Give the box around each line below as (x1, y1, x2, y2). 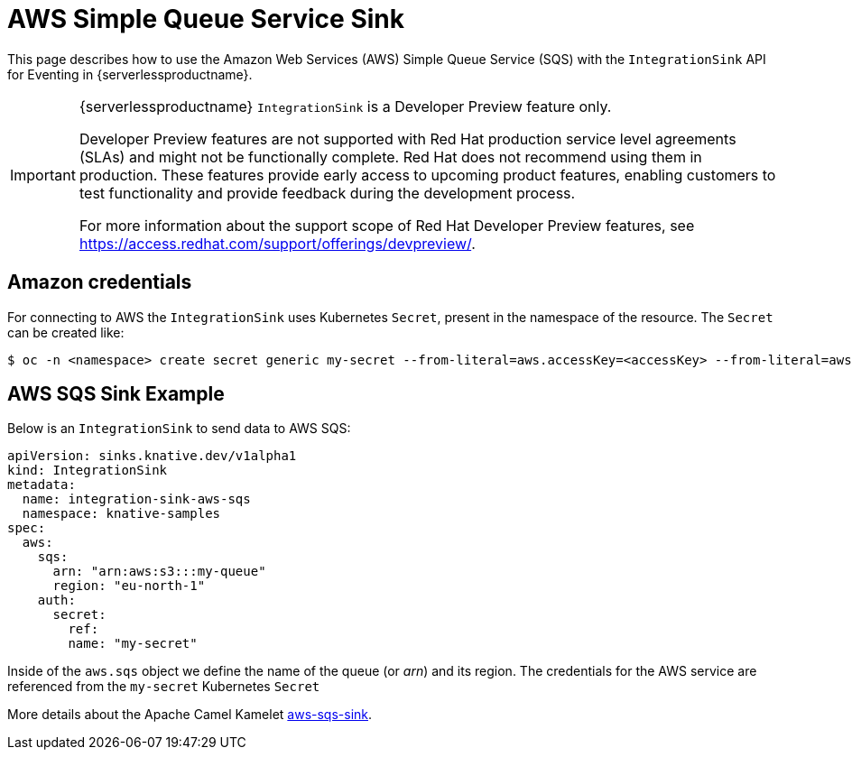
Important (10, 165, 76, 184)
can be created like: (7, 324, 125, 340)
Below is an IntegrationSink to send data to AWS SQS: (7, 420, 351, 437)
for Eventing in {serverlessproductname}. (7, 66, 253, 82)
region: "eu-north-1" (52, 578, 206, 594)
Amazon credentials (7, 271, 192, 294)
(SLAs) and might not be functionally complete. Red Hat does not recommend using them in (79, 147, 702, 166)
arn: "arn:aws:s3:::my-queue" (52, 564, 266, 579)
